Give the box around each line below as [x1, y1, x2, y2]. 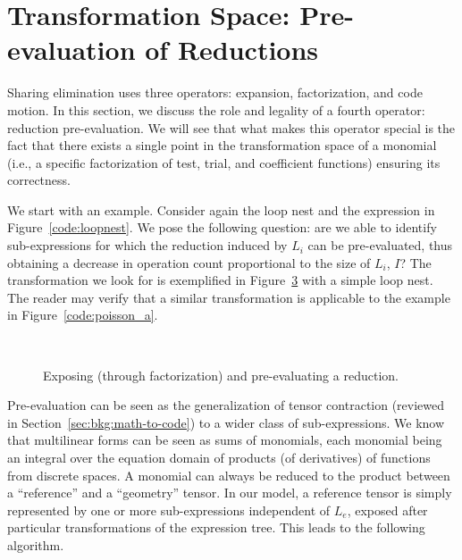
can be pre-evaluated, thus [307, 236, 453, 255]
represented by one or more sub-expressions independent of [7, 500, 331, 519]
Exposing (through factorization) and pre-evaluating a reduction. [43, 365, 399, 384]
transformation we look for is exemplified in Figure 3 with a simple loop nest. [7, 271, 433, 289]
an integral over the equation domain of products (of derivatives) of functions [7, 448, 431, 466]
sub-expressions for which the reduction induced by [7, 236, 288, 255]
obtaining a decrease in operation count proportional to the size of [7, 253, 371, 272]
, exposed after [347, 500, 428, 519]
